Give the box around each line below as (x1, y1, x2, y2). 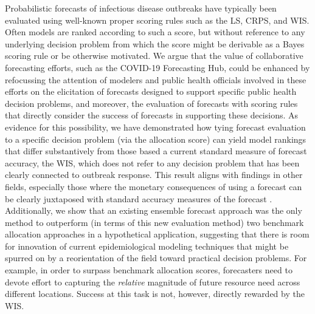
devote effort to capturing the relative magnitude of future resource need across (5, 275, 300, 288)
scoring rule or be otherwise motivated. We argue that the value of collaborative (5, 49, 303, 62)
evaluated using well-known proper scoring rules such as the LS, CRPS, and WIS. (5, 13, 310, 26)
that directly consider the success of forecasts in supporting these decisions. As (5, 109, 299, 121)
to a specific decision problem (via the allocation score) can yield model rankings (5, 132, 306, 145)
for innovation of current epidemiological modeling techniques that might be (5, 239, 289, 252)
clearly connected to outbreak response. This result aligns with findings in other (5, 168, 303, 181)
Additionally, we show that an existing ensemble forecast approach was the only (5, 204, 302, 217)
